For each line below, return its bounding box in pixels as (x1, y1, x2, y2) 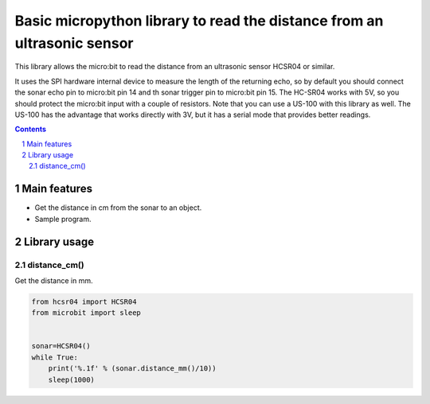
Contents (14, 124, 47, 134)
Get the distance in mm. (14, 275, 93, 286)
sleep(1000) (48, 375, 96, 384)
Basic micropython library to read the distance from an (14, 12, 384, 29)
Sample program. (34, 214, 92, 223)
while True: (31, 352, 79, 362)
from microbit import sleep (31, 309, 141, 317)
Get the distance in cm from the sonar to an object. (34, 203, 202, 212)
